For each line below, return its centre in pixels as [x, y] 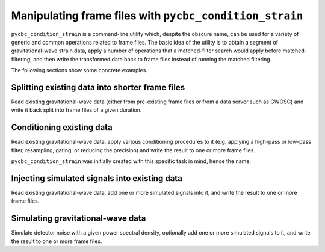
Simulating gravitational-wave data [79, 219]
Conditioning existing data [62, 127]
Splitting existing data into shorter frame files [98, 87]
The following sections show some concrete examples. [79, 70]
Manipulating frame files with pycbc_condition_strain [157, 16]
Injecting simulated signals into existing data [97, 178]
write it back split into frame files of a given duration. [76, 110]
